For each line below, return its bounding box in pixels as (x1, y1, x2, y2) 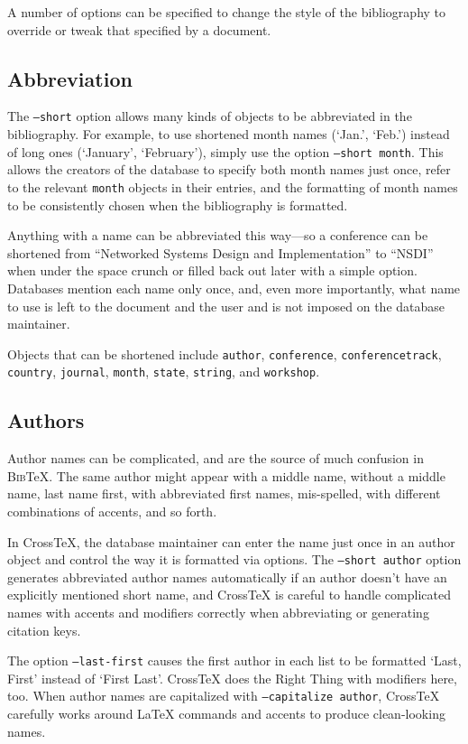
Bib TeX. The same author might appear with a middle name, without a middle (7, 466, 445, 485)
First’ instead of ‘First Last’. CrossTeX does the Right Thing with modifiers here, (7, 668, 457, 687)
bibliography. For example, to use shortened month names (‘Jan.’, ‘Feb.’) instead (7, 125, 450, 144)
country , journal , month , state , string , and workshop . (7, 362, 320, 381)
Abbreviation (7, 64, 133, 92)
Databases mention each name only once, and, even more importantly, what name (7, 278, 461, 297)
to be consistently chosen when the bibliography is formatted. (7, 195, 348, 214)
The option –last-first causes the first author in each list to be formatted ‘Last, (7, 651, 462, 670)
